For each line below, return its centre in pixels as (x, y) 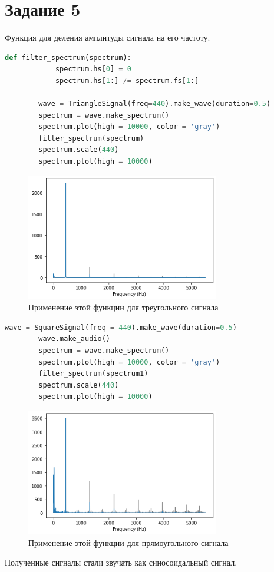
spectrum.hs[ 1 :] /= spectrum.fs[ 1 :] (127, 80)
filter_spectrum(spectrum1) (93, 374)
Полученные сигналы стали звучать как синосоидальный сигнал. (121, 562)
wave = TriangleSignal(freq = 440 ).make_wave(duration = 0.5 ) (155, 104)
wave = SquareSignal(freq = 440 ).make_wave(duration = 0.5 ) (121, 327)
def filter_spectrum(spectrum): (68, 57)
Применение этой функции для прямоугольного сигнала (128, 542)
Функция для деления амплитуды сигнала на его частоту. (108, 37)
